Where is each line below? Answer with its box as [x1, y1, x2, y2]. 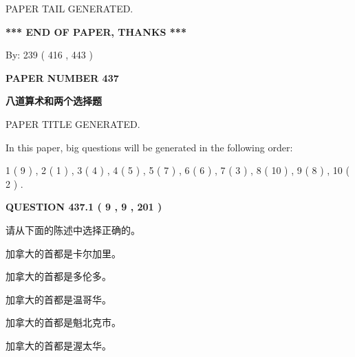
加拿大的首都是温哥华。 [6, 292, 111, 306]
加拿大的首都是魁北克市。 [6, 315, 121, 329]
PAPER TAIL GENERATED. [6, 1, 133, 15]
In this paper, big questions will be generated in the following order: [6, 140, 293, 154]
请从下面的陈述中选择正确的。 [6, 222, 140, 237]
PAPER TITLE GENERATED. [6, 116, 140, 131]
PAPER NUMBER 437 [6, 70, 119, 85]
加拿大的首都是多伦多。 [6, 269, 111, 283]
